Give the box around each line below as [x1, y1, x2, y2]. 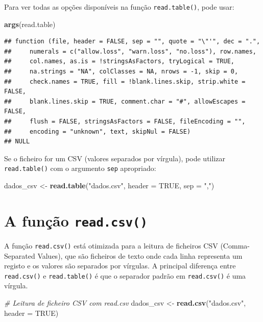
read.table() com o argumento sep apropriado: [4, 163, 156, 174]
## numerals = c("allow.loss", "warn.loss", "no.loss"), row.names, [4, 47, 256, 55]
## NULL [4, 138, 30, 145]
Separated [4, 250, 35, 261]
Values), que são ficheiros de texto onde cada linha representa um [37, 250, 243, 261]
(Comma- [220, 240, 250, 251]
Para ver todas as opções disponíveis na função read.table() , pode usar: [4, 2, 234, 12]
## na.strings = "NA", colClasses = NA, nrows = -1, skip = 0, [4, 68, 238, 76]
